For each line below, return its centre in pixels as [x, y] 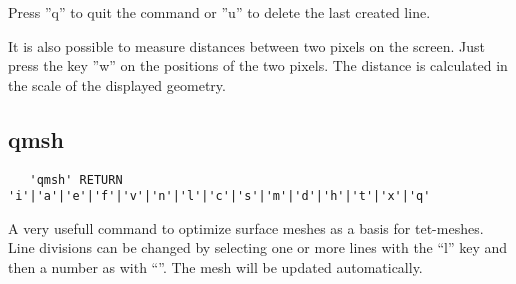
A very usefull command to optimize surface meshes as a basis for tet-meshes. [246, 227]
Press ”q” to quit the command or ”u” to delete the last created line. [219, 12]
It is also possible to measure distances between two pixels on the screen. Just [246, 45]
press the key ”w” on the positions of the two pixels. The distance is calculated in [258, 65]
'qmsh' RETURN [76, 179]
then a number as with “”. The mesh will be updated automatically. [215, 267]
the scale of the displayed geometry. [117, 84]
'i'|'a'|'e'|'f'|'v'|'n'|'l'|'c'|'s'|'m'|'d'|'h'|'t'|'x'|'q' [219, 196]
